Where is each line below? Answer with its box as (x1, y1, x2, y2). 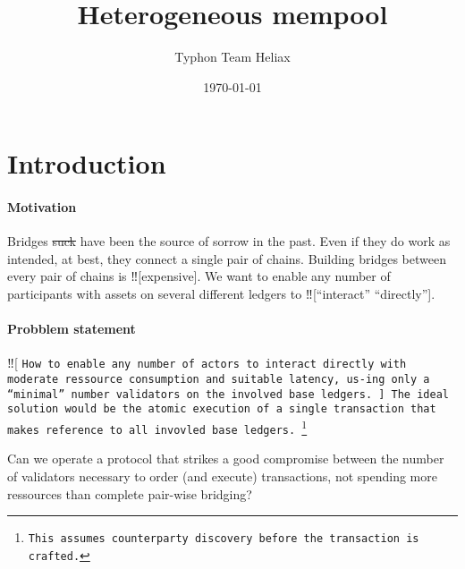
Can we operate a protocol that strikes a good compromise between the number (7, 449, 444, 468)
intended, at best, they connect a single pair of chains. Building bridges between (7, 249, 446, 268)
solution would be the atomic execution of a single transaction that (7, 403, 436, 416)
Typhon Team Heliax (174, 47, 291, 66)
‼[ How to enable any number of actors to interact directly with (7, 353, 407, 372)
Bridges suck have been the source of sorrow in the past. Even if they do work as (7, 232, 451, 251)
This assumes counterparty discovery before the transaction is (28, 532, 419, 546)
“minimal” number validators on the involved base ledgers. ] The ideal (7, 387, 449, 401)
